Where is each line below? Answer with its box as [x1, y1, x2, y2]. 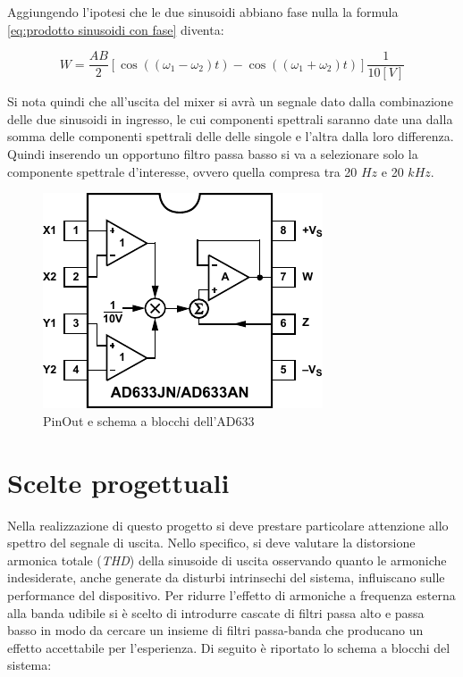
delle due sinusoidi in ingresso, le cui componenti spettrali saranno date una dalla [7, 109, 453, 128]
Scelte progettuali [7, 464, 230, 500]
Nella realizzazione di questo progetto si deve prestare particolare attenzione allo [7, 515, 449, 534]
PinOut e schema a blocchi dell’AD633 [43, 411, 255, 430]
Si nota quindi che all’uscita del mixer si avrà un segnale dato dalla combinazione [7, 92, 453, 111]
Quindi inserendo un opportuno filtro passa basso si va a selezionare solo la [7, 145, 418, 163]
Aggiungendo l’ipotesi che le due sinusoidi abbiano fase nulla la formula [7, 3, 399, 21]
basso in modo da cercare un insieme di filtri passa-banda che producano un [7, 621, 424, 639]
